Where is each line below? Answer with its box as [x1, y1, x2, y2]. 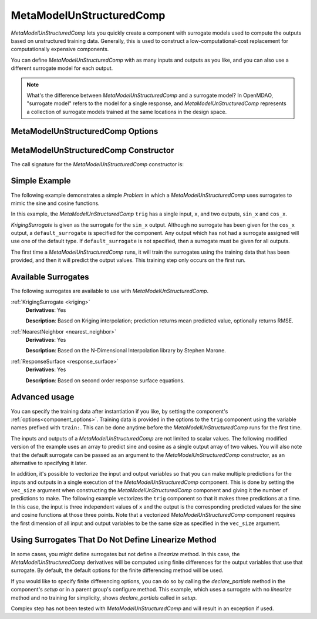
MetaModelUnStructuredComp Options [11, 126, 158, 136]
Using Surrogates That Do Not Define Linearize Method [11, 535, 217, 545]
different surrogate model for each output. [11, 65, 113, 72]
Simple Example [11, 176, 71, 186]
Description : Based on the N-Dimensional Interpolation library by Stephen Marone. [25, 347, 226, 354]
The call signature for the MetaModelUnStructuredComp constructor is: [11, 160, 184, 167]
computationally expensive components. [11, 46, 109, 53]
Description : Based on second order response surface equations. [25, 376, 185, 384]
